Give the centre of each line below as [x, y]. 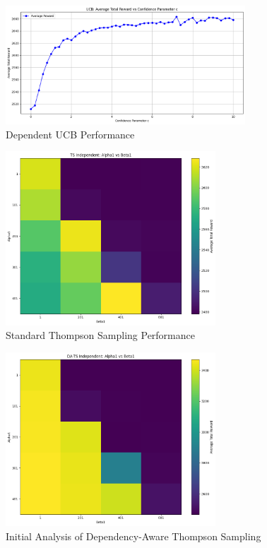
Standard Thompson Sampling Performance [100, 335]
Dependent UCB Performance [70, 134]
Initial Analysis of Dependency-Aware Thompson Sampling [133, 536]
